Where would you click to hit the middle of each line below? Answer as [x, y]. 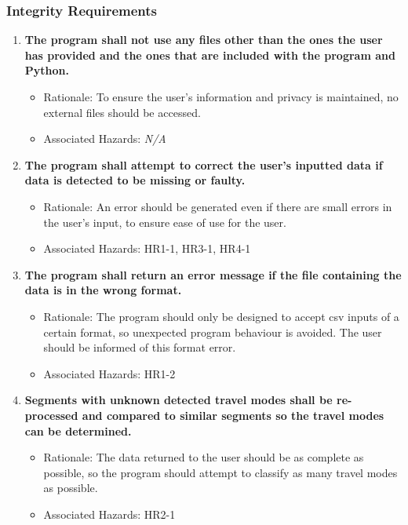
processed [51, 415]
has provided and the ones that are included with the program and [210, 55]
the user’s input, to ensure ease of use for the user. [165, 222]
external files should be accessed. [122, 112]
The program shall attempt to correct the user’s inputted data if [204, 164]
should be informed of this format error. [140, 347]
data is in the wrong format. [103, 290]
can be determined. [78, 430]
